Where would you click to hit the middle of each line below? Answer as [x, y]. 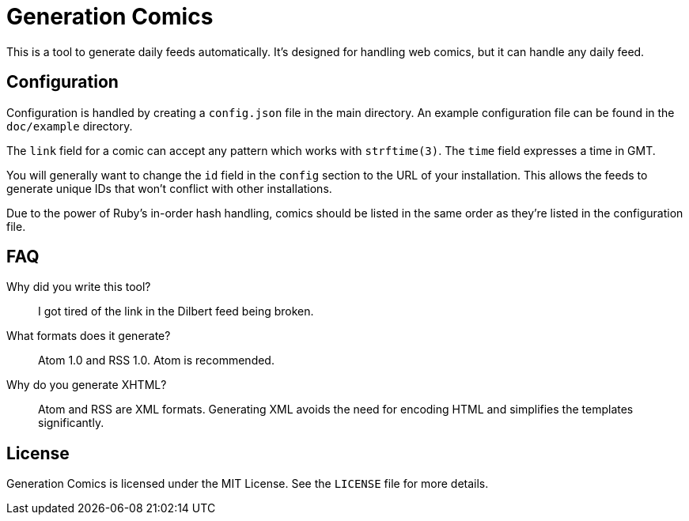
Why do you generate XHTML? [87, 385]
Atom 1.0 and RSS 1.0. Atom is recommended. [156, 361]
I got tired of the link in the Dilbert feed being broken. [176, 311]
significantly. [71, 423]
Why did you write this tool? [79, 287]
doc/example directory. [70, 126]
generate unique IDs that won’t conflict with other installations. [169, 188]
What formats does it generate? [89, 336]
